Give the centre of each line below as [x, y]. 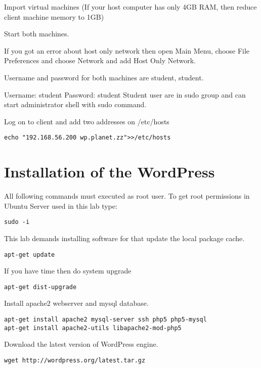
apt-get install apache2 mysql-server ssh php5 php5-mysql [105, 320]
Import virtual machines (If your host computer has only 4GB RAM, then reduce [130, 7]
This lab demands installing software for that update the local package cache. [124, 238]
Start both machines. [37, 34]
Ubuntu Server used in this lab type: [61, 205]
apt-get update [30, 255]
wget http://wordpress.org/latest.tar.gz [75, 360]
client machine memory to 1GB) [54, 16]
